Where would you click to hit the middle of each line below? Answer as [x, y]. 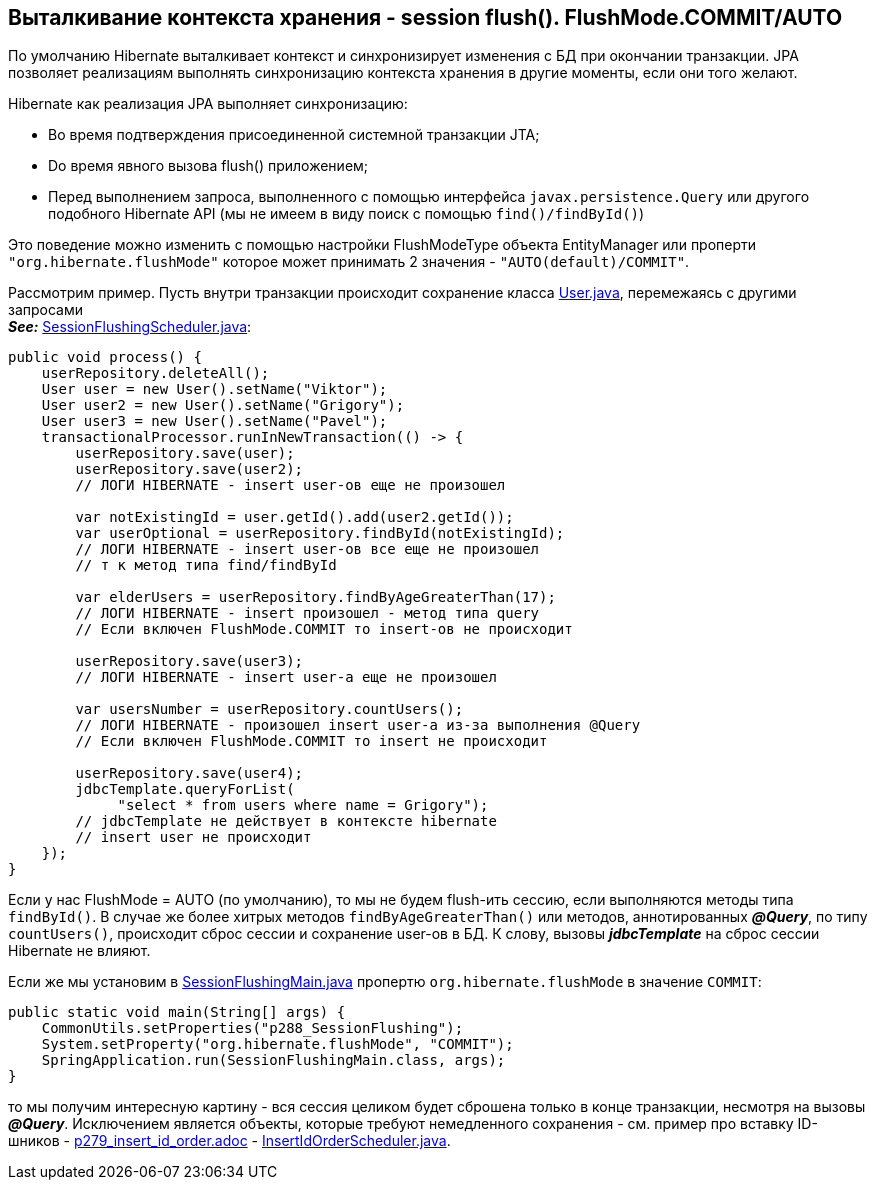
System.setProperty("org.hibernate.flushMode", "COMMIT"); [277, 1044]
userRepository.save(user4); [189, 773]
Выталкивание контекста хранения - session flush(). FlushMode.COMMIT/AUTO [425, 17]
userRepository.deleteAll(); [155, 373]
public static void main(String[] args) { [177, 1012]
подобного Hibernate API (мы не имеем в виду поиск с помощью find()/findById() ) [346, 214]
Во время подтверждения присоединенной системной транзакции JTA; [294, 135]
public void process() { [105, 357]
